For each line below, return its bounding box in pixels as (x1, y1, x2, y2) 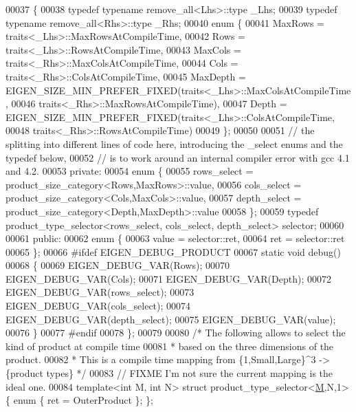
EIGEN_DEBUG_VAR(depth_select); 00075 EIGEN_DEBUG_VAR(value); (5, 312, 336, 326)
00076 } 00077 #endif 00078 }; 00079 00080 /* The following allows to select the (5, 325, 346, 340)
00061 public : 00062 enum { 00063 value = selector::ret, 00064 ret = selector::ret (5, 231, 345, 246)
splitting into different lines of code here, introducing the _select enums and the (5, 136, 343, 151)
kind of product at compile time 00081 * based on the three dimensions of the (5, 338, 334, 353)
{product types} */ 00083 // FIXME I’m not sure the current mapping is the (5, 366, 333, 380)
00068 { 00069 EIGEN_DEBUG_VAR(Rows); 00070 (5, 258, 230, 272)
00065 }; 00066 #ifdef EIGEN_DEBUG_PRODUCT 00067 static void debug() (5, 244, 342, 259)
